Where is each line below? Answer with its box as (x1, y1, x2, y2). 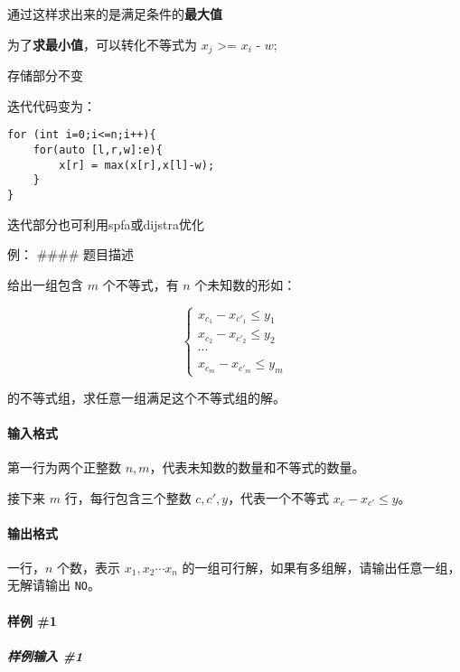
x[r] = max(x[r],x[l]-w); (59, 158, 215, 172)
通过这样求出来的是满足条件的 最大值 (7, 5, 222, 23)
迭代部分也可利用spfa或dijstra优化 (7, 214, 204, 233)
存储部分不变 (7, 66, 83, 85)
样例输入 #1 (7, 646, 83, 665)
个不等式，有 (102, 275, 179, 294)
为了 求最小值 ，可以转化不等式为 (7, 34, 197, 53)
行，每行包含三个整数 (64, 488, 192, 507)
